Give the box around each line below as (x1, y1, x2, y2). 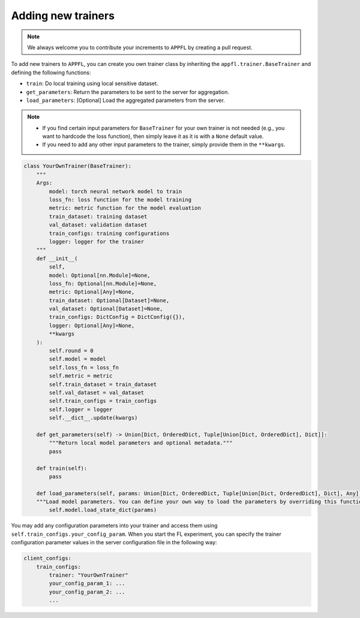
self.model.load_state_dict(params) (49, 507, 157, 514)
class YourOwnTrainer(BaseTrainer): (23, 162, 132, 170)
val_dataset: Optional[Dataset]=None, (49, 306, 163, 312)
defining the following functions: (11, 69, 91, 76)
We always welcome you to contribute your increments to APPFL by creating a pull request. (27, 44, 253, 51)
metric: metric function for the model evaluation (49, 204, 201, 212)
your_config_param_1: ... (49, 580, 125, 587)
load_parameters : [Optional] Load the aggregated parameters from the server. (26, 97, 225, 104)
